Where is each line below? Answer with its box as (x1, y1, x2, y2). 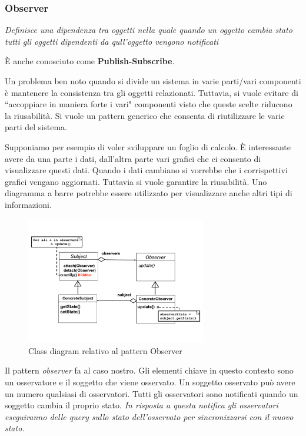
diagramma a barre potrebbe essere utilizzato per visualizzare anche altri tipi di (5, 187, 292, 199)
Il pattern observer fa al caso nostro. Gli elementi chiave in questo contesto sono (5, 364, 294, 376)
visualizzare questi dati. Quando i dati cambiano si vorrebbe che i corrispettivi (5, 164, 288, 176)
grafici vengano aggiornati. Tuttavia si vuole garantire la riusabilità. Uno (5, 175, 267, 187)
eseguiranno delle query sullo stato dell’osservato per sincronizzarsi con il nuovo (5, 410, 294, 422)
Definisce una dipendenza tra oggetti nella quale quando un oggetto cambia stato (5, 24, 292, 36)
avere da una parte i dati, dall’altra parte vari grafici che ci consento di (5, 152, 261, 164)
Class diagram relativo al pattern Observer (28, 344, 182, 356)
